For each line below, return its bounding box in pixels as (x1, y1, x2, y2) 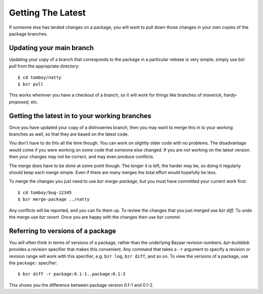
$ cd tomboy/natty (18, 74, 62, 80)
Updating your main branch (9, 44, 94, 52)
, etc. (28, 99, 38, 104)
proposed (9, 99, 29, 104)
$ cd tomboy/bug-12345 (18, 190, 72, 195)
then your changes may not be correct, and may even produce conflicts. (9, 154, 154, 160)
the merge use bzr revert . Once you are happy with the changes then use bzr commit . (9, 214, 181, 220)
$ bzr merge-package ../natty (18, 197, 90, 202)
